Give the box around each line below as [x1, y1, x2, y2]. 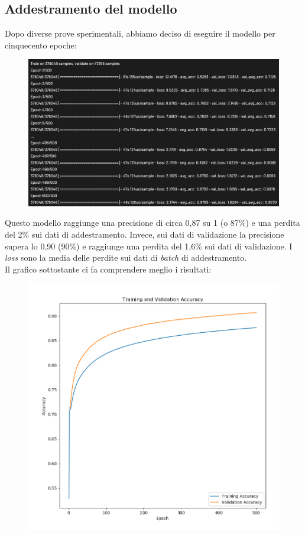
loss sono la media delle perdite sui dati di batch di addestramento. [5, 251, 247, 264]
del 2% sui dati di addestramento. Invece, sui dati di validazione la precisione [5, 228, 284, 241]
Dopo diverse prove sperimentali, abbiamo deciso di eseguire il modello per [5, 27, 275, 40]
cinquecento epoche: [5, 38, 77, 51]
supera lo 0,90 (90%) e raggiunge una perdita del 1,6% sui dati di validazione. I [5, 239, 293, 252]
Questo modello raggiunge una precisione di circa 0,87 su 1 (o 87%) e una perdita [5, 216, 300, 229]
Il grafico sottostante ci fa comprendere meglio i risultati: [5, 262, 212, 275]
